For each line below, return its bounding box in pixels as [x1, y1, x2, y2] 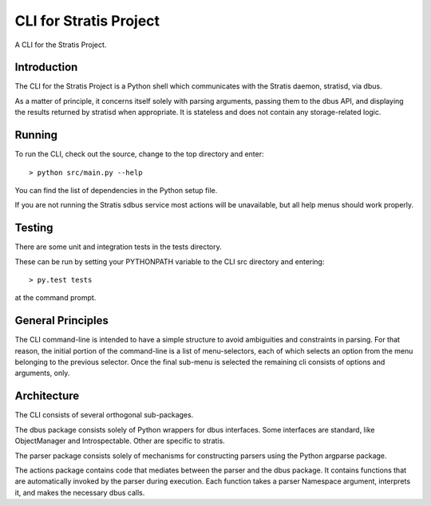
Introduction [14, 61, 78, 74]
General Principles [14, 314, 109, 327]
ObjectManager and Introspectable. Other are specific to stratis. [14, 436, 225, 446]
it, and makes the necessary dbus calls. [14, 488, 145, 497]
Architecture [14, 389, 80, 403]
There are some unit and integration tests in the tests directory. [14, 242, 223, 251]
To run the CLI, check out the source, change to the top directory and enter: [14, 149, 264, 159]
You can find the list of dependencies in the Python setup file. [14, 185, 218, 195]
